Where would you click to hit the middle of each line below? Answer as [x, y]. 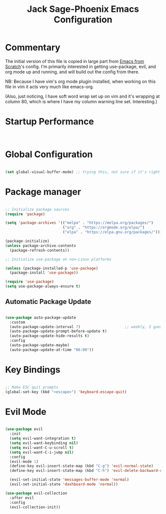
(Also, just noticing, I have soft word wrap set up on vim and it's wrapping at [83, 96]
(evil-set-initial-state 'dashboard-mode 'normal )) [64, 484]
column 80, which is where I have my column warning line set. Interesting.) [81, 101]
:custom [18, 322]
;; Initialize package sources [37, 209]
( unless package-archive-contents [41, 246]
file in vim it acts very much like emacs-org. [49, 86]
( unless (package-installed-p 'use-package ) [52, 268]
